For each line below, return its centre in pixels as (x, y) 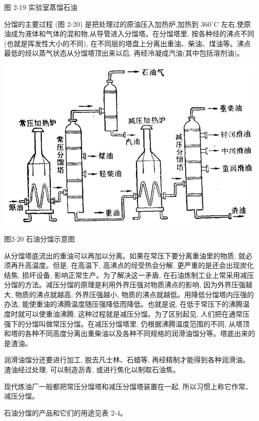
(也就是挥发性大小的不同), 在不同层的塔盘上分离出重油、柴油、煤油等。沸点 (128, 43)
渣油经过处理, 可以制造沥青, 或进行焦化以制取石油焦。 (92, 370)
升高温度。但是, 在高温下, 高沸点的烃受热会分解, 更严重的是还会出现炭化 (136, 265)
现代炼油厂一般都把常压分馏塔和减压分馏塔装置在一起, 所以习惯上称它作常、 (128, 386)
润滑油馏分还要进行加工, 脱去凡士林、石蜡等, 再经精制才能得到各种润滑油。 (127, 360)
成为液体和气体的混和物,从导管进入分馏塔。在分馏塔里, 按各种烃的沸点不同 (132, 34)
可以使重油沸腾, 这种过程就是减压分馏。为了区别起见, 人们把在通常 (134, 314)
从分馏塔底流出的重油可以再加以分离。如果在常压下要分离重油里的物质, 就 (125, 255)
